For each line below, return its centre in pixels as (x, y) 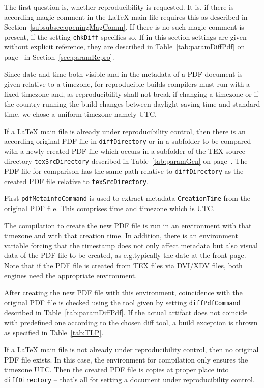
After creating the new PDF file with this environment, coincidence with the (123, 292)
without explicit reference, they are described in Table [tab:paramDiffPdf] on (125, 47)
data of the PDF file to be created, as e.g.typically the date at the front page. (125, 255)
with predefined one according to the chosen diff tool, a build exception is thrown (131, 322)
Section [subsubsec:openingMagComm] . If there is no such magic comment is (124, 27)
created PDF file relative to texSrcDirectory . (76, 181)
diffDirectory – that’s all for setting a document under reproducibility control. (129, 380)
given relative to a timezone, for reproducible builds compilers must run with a (127, 84)
